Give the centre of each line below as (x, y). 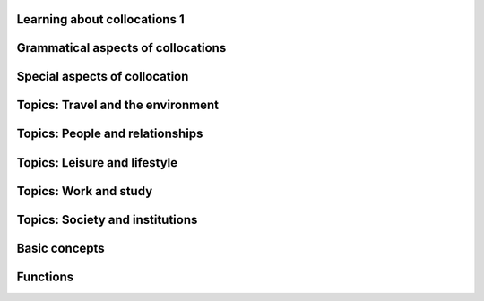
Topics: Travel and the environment (118, 105)
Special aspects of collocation (103, 77)
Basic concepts (60, 248)
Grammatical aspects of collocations (121, 48)
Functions (45, 276)
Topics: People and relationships (110, 134)
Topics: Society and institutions (107, 219)
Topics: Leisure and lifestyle (97, 163)
